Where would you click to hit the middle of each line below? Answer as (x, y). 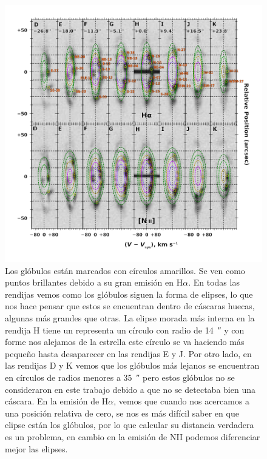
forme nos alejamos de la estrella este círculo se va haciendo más (125, 342)
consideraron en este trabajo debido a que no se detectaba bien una (130, 389)
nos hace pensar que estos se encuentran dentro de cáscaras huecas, (130, 306)
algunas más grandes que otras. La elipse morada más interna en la (130, 317)
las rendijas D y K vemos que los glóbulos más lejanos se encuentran (132, 365)
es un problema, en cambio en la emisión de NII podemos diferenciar (133, 436)
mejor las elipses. (36, 448)
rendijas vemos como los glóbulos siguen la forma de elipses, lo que (129, 294)
